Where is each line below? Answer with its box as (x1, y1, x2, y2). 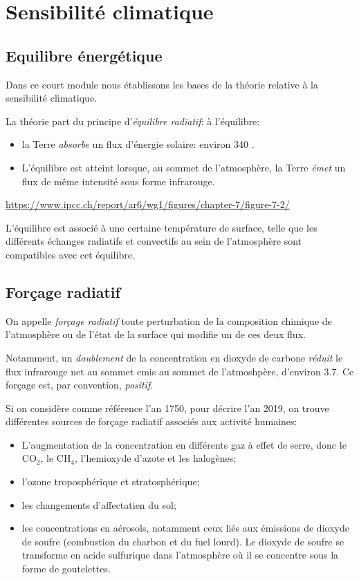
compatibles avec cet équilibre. (6, 247, 135, 261)
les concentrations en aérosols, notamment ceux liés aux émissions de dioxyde (21, 521, 349, 535)
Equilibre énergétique (6, 44, 163, 66)
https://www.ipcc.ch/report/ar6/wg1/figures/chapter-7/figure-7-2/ (6, 197, 290, 212)
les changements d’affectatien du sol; (21, 497, 176, 512)
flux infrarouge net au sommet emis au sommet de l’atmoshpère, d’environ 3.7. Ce (6, 364, 354, 378)
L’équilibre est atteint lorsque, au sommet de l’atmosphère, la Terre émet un (21, 160, 346, 174)
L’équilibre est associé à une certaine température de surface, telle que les (6, 220, 317, 234)
